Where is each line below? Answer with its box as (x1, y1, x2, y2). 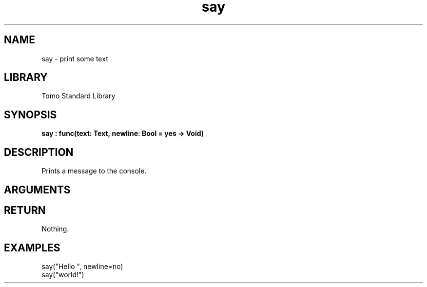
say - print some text (41, 54, 108, 63)
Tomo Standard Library (41, 92, 116, 100)
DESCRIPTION (4, 146, 74, 158)
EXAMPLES (4, 241, 60, 254)
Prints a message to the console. (41, 167, 147, 175)
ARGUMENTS (4, 183, 71, 196)
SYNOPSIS (4, 108, 57, 121)
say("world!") (41, 270, 84, 279)
